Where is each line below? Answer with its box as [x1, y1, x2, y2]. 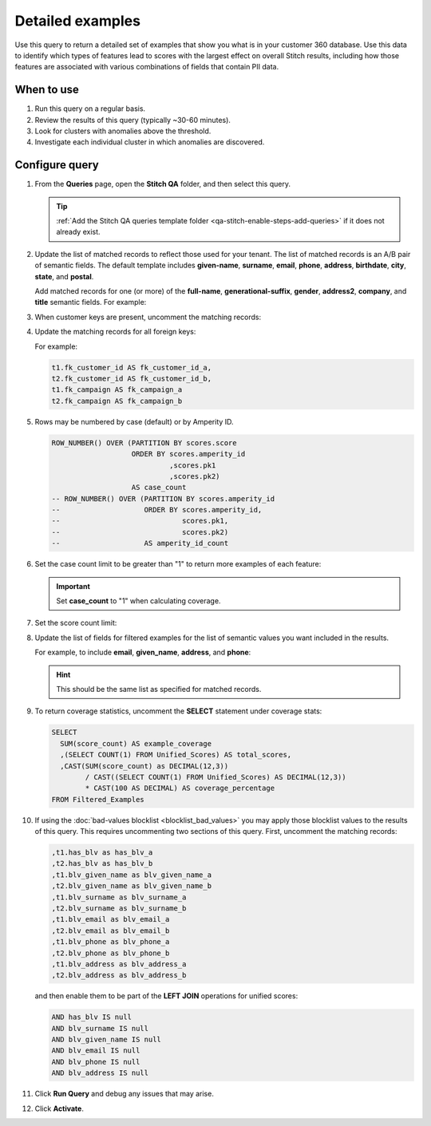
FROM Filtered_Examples [51, 795, 145, 804]
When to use [14, 83, 80, 97]
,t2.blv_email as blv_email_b [51, 926, 170, 935]
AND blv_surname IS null [51, 1024, 149, 1033]
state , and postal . [34, 271, 94, 281]
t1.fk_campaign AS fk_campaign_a [51, 385, 183, 394]
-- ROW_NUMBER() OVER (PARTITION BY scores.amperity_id [51, 494, 275, 503]
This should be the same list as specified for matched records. [56, 684, 262, 693]
